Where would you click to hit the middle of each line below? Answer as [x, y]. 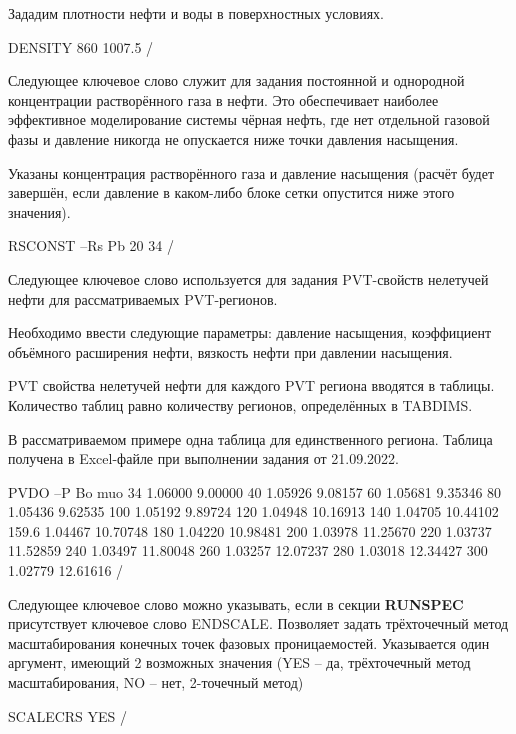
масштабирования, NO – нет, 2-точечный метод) [156, 682]
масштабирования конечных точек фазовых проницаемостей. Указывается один [249, 642]
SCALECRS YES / [68, 715]
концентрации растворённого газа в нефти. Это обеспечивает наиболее [223, 99]
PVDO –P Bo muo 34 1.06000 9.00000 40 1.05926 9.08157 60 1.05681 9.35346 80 [255, 491]
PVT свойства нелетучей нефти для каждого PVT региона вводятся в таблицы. [251, 385]
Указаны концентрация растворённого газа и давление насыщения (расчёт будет [251, 172]
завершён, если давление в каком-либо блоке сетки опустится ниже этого [231, 192]
